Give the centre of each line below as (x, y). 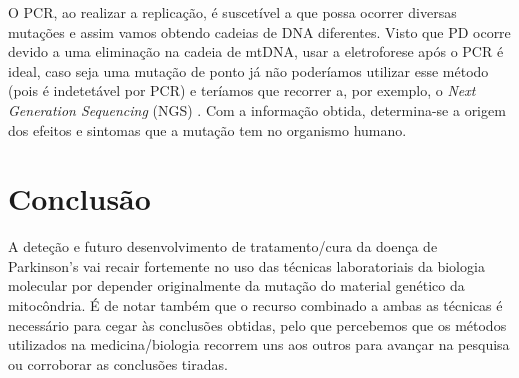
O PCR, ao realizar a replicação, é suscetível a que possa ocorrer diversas (232, 12)
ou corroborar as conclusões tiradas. (118, 363)
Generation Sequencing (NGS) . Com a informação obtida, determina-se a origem (257, 109)
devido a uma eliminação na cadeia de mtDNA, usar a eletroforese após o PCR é (256, 51)
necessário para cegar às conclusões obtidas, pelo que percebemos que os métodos (257, 324)
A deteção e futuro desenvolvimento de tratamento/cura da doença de (223, 246)
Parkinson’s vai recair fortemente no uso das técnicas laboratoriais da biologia (246, 265)
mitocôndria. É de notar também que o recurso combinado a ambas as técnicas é (255, 305)
